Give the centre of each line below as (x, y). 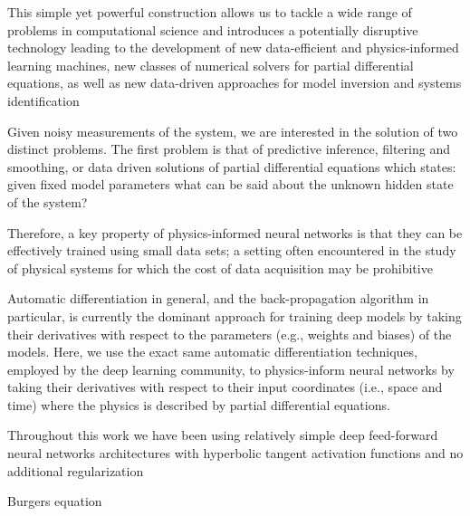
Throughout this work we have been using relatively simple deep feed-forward (223, 435)
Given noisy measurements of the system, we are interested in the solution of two (233, 131)
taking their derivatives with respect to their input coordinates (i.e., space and (225, 387)
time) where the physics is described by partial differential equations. (199, 404)
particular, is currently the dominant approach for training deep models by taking (235, 315)
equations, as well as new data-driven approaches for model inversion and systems (235, 83)
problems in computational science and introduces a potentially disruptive (213, 29)
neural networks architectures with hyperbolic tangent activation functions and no (235, 453)
